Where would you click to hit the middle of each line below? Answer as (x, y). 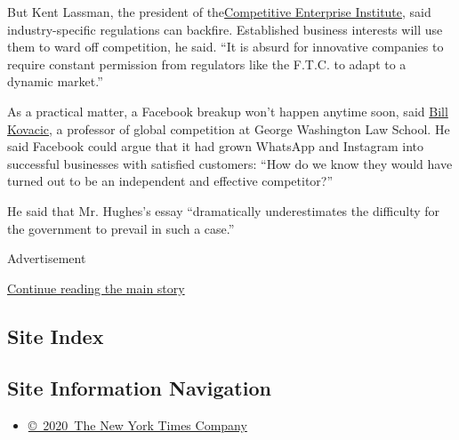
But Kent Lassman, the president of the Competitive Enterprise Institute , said (219, 12)
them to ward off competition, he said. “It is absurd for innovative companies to (225, 47)
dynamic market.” (55, 81)
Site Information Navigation (139, 388)
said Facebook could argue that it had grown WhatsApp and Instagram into (216, 146)
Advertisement (47, 258)
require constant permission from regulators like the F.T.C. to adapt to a (207, 64)
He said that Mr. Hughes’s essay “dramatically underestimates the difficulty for (224, 210)
